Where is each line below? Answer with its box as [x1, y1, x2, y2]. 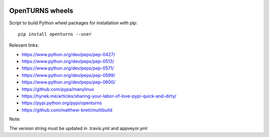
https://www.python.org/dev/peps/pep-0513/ [21, 59, 115, 65]
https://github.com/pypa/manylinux [21, 86, 94, 92]
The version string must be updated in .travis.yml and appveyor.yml [9, 125, 147, 131]
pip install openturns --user [18, 31, 92, 37]
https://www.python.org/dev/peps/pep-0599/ [21, 72, 116, 78]
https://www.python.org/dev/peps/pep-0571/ [21, 65, 114, 71]
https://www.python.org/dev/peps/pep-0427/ [21, 51, 116, 57]
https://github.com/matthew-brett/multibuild [21, 107, 113, 113]
